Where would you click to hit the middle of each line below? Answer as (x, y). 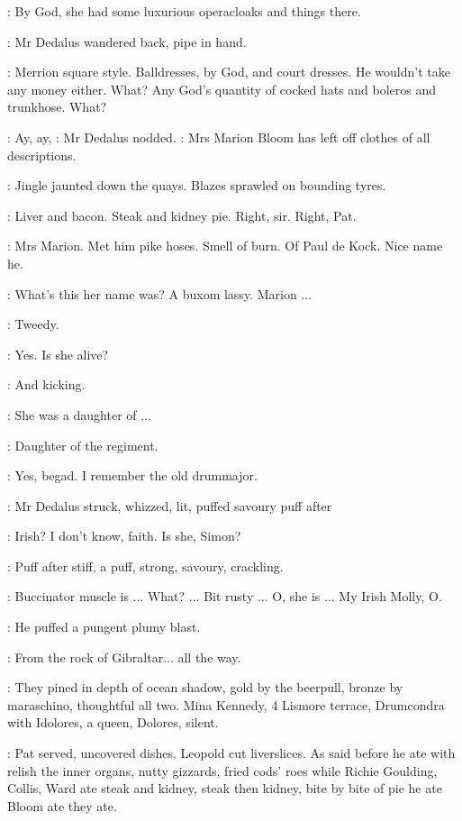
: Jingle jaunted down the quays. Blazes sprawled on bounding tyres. (197, 185)
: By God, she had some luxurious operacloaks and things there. (184, 11)
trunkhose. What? (57, 107)
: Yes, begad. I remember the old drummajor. (132, 475)
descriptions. (42, 155)
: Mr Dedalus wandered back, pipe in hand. (127, 41)
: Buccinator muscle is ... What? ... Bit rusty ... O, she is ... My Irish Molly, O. (225, 596)
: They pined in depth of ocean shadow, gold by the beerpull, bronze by (205, 687)
